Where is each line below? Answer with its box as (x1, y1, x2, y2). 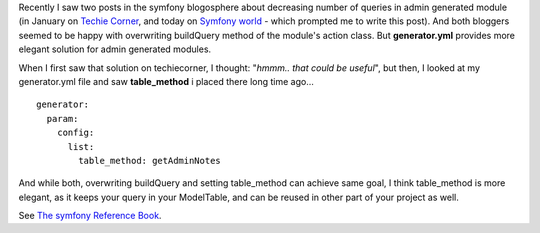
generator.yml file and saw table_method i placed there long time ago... (18, 75, 314, 87)
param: (46, 113, 79, 124)
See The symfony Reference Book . (18, 210, 162, 222)
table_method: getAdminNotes (78, 155, 222, 166)
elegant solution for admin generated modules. (18, 43, 212, 55)
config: (56, 127, 95, 139)
